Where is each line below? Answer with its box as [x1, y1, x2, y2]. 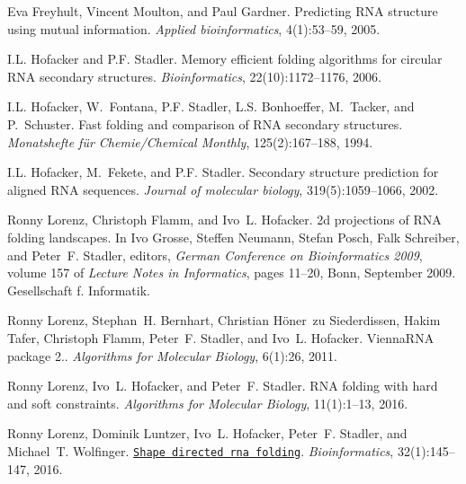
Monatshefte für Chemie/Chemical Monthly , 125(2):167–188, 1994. [7, 132, 373, 151]
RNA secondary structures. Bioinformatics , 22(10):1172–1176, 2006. [7, 66, 381, 85]
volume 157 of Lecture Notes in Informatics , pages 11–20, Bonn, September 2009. [7, 263, 456, 282]
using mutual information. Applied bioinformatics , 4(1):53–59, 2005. [7, 19, 381, 38]
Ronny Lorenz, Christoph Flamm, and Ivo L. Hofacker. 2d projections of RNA [7, 210, 442, 229]
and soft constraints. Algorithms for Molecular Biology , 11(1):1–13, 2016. [7, 393, 408, 412]
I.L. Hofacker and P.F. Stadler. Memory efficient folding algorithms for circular [7, 49, 443, 68]
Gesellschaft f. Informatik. [7, 280, 150, 299]
